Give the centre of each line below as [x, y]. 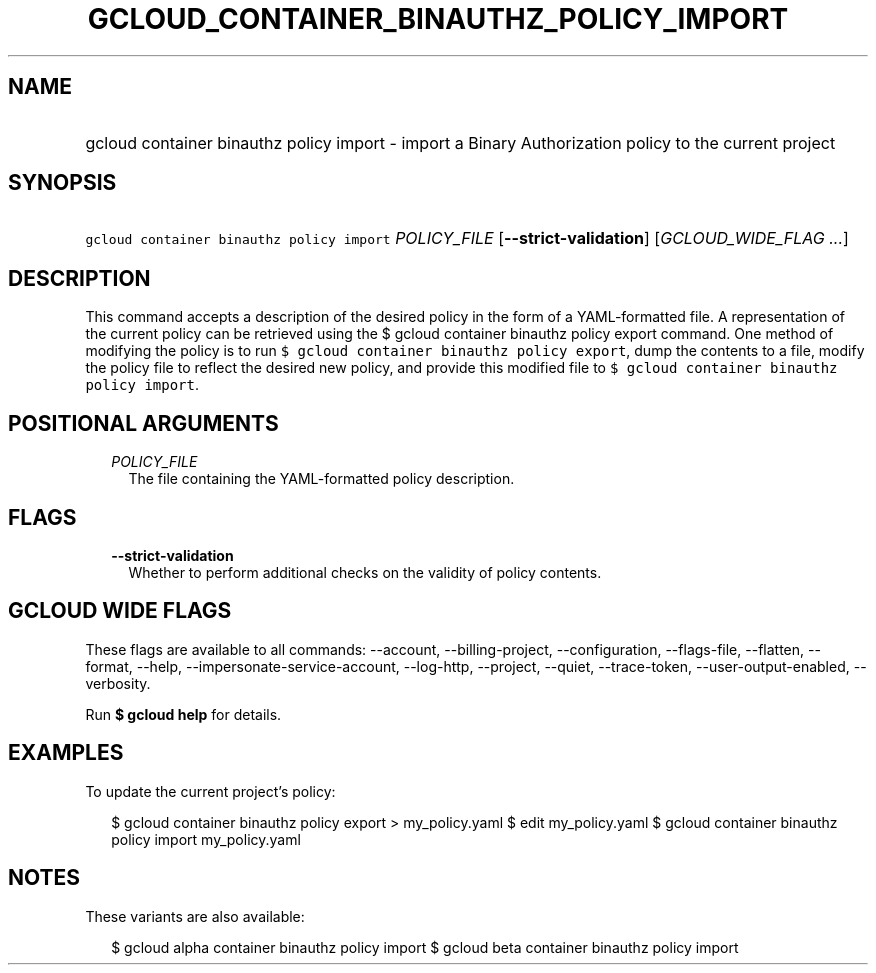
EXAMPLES [66, 753]
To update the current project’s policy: [210, 791]
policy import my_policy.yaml [206, 839]
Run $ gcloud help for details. [183, 714]
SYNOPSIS [62, 183]
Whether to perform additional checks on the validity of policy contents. [365, 572]
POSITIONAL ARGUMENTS [143, 423]
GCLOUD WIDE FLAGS [120, 611]
